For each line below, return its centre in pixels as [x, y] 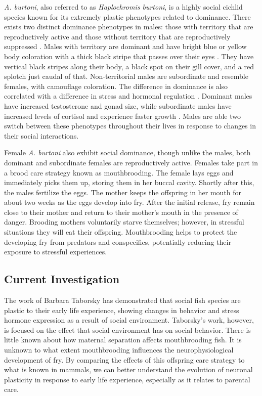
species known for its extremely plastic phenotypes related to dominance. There [127, 16]
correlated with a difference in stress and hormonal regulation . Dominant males [128, 96]
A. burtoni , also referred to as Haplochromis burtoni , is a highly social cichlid [123, 7]
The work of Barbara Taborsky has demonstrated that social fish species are [122, 300]
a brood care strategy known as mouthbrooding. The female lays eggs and [119, 172]
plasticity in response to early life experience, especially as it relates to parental [127, 379]
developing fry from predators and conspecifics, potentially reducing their [118, 241]
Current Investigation [62, 279]
